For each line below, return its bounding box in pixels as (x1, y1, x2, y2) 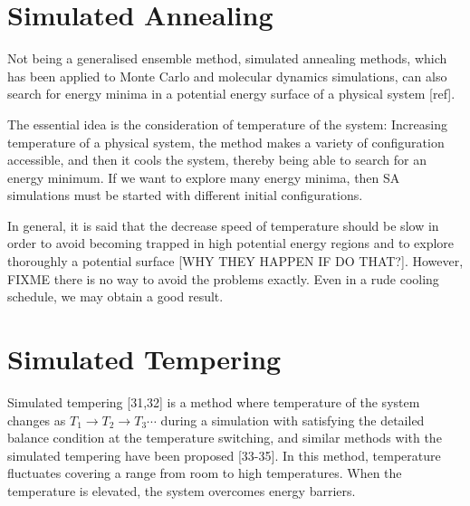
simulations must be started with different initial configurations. (7, 186, 363, 205)
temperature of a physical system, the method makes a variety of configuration (7, 132, 445, 151)
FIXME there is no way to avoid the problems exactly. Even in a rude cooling (7, 269, 439, 288)
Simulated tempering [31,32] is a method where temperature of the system (7, 392, 420, 411)
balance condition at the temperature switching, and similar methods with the (7, 428, 442, 447)
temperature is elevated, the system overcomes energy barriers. (7, 481, 356, 500)
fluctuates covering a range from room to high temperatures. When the (7, 463, 402, 482)
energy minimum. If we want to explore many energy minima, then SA (7, 167, 400, 186)
